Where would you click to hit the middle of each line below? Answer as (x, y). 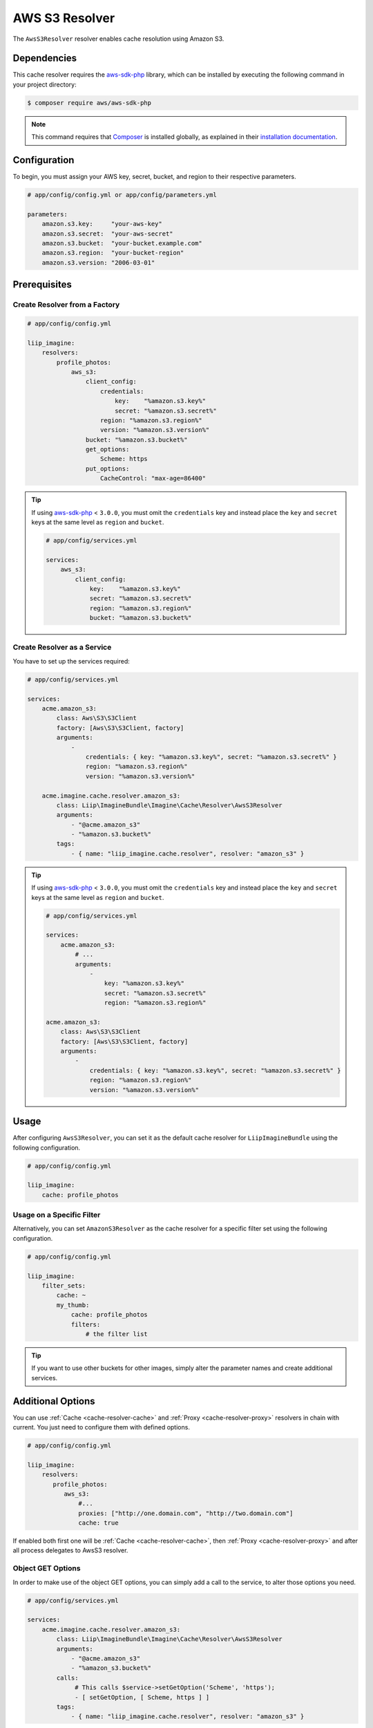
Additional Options (54, 1401)
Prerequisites (42, 284)
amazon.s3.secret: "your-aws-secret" (107, 234)
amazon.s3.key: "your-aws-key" (102, 224)
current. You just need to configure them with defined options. (101, 1427)
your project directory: (45, 84)
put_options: (107, 469)
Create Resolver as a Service (62, 648)
